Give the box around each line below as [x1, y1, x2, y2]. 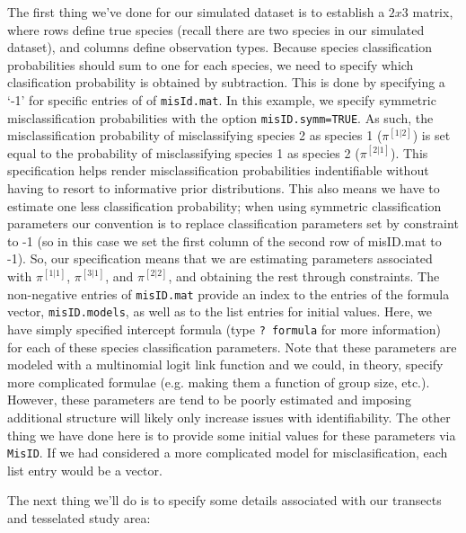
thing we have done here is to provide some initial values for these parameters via [7, 425, 456, 444]
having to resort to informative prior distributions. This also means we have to [7, 179, 440, 198]
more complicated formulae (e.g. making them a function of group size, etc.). [7, 372, 430, 391]
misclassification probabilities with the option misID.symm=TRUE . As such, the [7, 108, 434, 127]
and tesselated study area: [7, 509, 151, 527]
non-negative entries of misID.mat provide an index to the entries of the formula [7, 284, 450, 303]
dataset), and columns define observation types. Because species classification [7, 38, 432, 57]
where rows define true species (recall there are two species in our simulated [7, 20, 425, 39]
